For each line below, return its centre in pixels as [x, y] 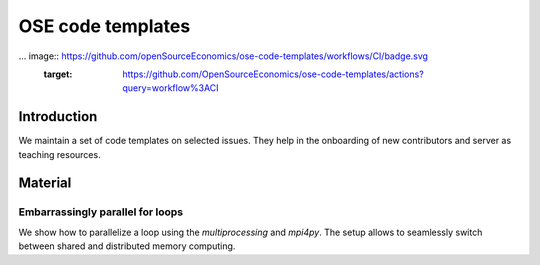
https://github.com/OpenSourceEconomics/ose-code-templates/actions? [273, 74]
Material [45, 183]
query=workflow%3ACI [170, 88]
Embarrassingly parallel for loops [101, 212]
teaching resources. [59, 154]
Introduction [58, 116]
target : [58, 74]
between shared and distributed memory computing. [127, 246]
